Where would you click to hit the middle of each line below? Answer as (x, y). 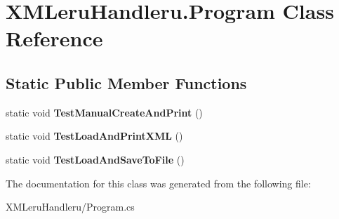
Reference (54, 38)
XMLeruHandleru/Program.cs (70, 207)
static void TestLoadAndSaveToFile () (95, 159)
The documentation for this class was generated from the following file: (158, 183)
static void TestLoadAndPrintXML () (94, 136)
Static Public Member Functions (126, 82)
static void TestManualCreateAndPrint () (104, 112)
